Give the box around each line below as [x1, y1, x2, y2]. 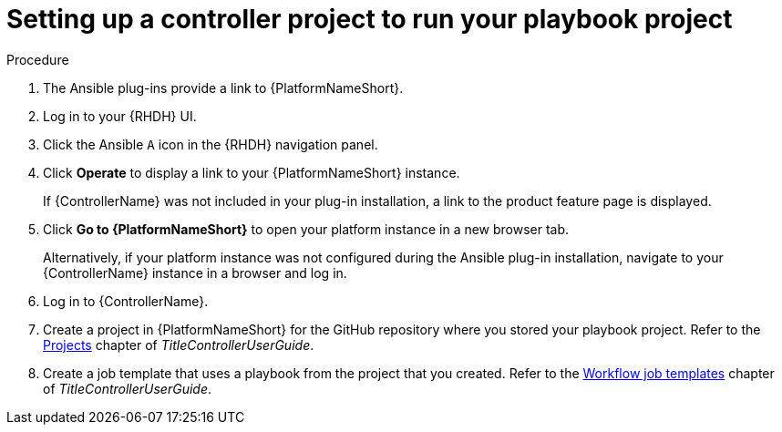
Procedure [6, 51, 69, 67]
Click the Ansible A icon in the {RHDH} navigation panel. [43, 136, 378, 152]
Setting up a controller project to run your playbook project [6, 4, 733, 35]
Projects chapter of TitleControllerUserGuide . [43, 336, 314, 353]
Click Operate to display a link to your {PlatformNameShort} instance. [43, 164, 460, 180]
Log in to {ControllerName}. [43, 293, 209, 309]
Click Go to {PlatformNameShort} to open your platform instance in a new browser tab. [43, 221, 570, 237]
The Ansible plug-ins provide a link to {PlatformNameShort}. [43, 79, 404, 96]
